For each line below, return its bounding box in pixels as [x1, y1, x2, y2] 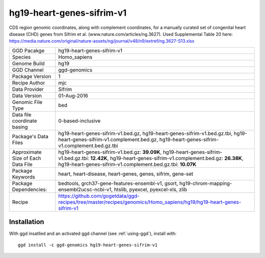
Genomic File [12, 99, 43, 105]
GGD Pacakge [12, 47, 45, 54]
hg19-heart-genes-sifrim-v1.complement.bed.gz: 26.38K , [109, 155, 244, 161]
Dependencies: [12, 186, 48, 193]
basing [12, 123, 28, 130]
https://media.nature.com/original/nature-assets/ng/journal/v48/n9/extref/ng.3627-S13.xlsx [9, 38, 195, 44]
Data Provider [12, 86, 44, 93]
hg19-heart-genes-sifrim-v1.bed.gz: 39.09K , [58, 149, 162, 155]
